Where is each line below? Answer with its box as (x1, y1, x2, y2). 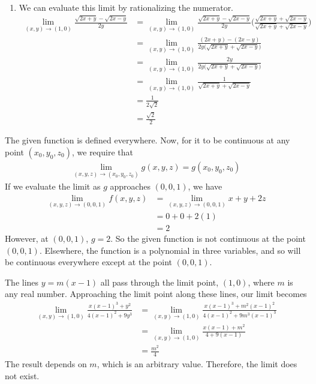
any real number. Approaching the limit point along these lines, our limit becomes (5, 287, 307, 300)
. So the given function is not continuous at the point (110, 232, 306, 244)
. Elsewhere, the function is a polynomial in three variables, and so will (39, 244, 301, 256)
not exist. (5, 369, 40, 382)
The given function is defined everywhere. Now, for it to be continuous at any (5, 134, 290, 146)
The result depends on (5, 358, 87, 370)
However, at (5, 232, 49, 244)
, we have (188, 180, 222, 193)
